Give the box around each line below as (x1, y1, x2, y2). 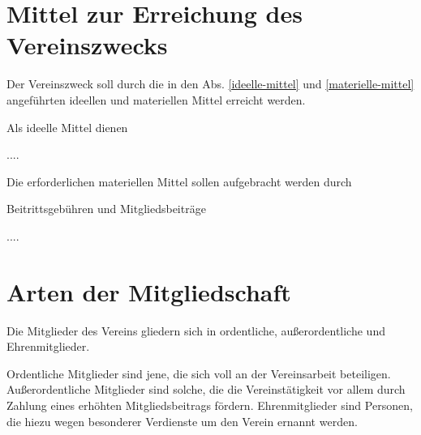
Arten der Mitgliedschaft (6, 275, 291, 308)
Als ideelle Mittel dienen (6, 118, 128, 135)
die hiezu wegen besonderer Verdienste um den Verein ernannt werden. (6, 412, 358, 429)
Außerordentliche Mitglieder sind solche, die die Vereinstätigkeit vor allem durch (6, 381, 406, 398)
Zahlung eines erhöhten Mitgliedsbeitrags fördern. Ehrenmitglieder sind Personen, (6, 396, 413, 413)
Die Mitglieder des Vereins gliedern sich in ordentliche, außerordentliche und (6, 322, 385, 339)
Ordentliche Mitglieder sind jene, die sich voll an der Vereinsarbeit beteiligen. (6, 365, 391, 382)
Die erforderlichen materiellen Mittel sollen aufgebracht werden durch (6, 173, 352, 190)
